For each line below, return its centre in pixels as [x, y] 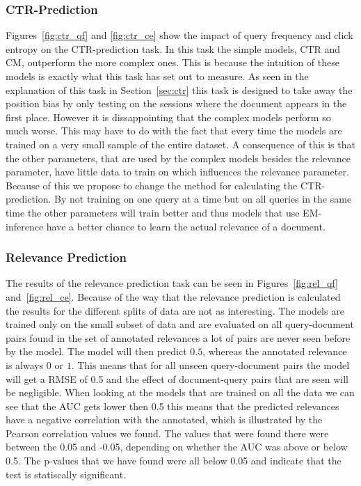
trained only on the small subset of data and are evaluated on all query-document [180, 324]
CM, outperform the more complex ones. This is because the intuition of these [173, 62]
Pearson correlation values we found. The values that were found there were [167, 433]
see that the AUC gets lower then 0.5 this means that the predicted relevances [173, 406]
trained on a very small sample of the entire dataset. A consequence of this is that [180, 144]
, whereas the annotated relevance [275, 351]
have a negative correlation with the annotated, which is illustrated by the [164, 420]
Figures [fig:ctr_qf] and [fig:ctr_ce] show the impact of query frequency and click [179, 35]
